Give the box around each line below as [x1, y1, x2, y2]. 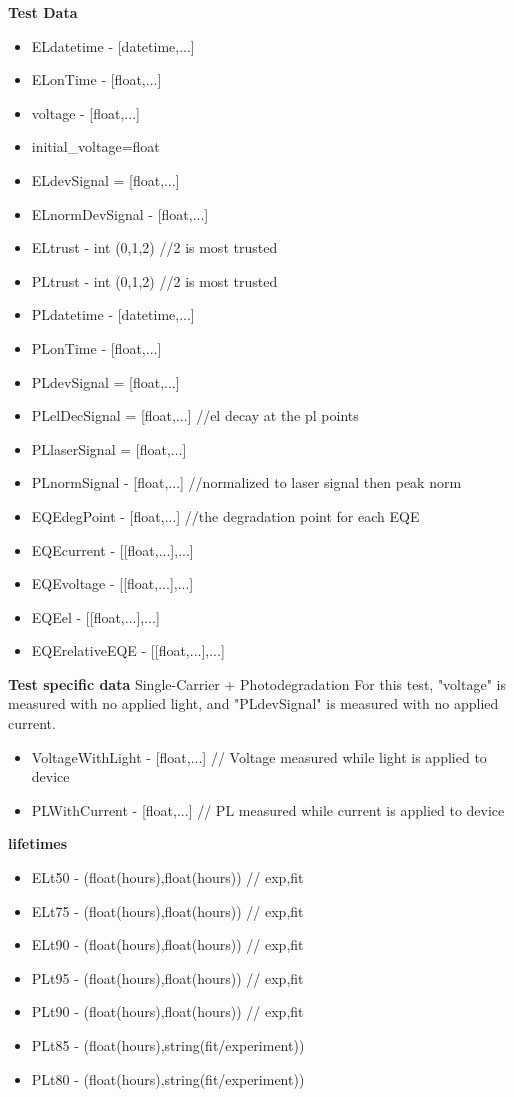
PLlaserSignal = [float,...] [31, 438, 187, 459]
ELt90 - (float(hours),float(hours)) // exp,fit [31, 934, 304, 955]
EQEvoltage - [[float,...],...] [31, 573, 194, 594]
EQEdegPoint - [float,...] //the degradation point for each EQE [31, 505, 420, 526]
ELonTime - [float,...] [31, 69, 162, 90]
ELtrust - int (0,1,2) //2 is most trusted [31, 237, 278, 258]
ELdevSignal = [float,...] [31, 169, 180, 190]
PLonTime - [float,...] [31, 337, 162, 358]
